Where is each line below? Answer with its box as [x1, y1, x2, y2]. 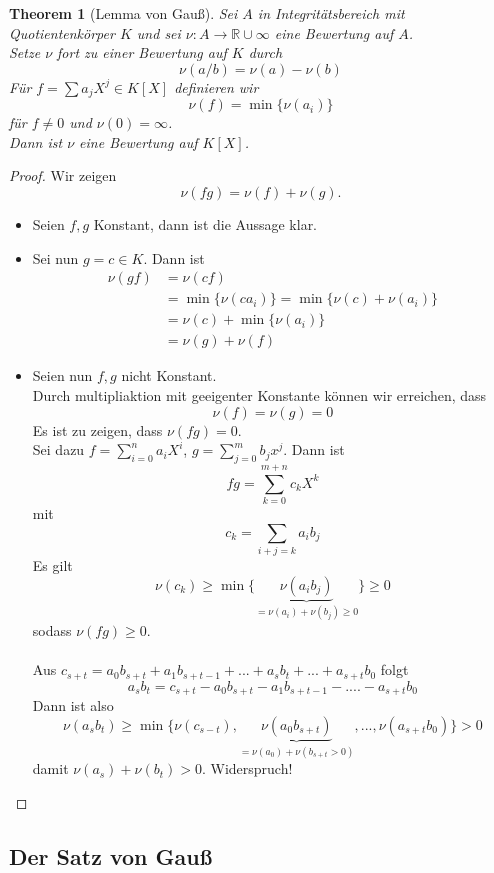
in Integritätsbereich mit [257, 3, 405, 23]
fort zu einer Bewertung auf [57, 42, 227, 63]
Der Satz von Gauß [9, 840, 213, 871]
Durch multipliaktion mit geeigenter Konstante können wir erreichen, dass [32, 384, 487, 405]
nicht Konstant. [121, 365, 217, 386]
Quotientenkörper [9, 22, 115, 43]
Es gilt [32, 554, 73, 575]
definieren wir [174, 76, 259, 97]
